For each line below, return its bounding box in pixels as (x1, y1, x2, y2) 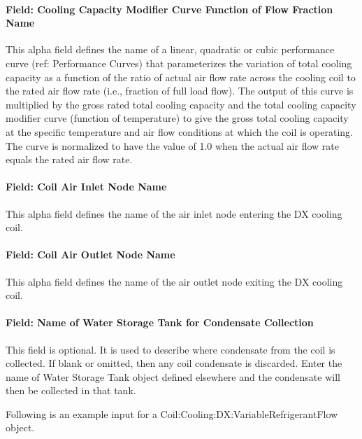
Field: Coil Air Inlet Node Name (6, 179, 167, 194)
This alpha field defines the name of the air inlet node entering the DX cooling (6, 206, 342, 221)
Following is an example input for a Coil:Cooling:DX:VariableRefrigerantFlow (6, 406, 338, 421)
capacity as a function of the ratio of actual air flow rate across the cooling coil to (6, 69, 356, 84)
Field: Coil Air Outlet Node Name (6, 247, 175, 262)
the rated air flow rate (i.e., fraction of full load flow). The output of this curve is (6, 83, 354, 98)
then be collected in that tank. (6, 383, 136, 398)
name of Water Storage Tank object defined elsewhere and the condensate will (6, 369, 340, 384)
